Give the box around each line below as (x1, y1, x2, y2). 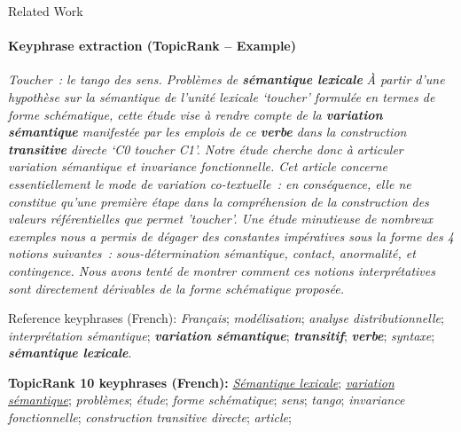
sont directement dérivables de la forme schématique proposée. (8, 279, 344, 297)
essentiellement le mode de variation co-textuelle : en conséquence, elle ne (8, 174, 411, 192)
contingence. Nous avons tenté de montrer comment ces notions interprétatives (8, 261, 435, 279)
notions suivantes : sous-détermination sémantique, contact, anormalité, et (8, 244, 416, 263)
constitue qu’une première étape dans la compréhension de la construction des (8, 192, 429, 210)
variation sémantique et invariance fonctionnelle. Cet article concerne (8, 157, 387, 176)
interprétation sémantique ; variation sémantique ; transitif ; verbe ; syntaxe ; (8, 326, 435, 344)
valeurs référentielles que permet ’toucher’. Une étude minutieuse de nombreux (8, 209, 433, 228)
